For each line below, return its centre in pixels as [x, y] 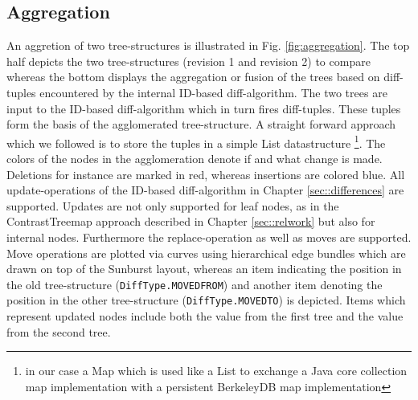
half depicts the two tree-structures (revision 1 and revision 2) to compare [189, 61]
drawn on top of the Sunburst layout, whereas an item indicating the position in [204, 269]
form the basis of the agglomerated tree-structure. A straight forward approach [201, 124]
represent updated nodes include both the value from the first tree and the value [205, 316]
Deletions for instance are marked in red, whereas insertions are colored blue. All [206, 174]
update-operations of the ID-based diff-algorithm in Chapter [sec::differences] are [205, 190]
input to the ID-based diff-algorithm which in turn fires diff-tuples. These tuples [204, 108]
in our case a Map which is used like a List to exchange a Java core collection [216, 371]
